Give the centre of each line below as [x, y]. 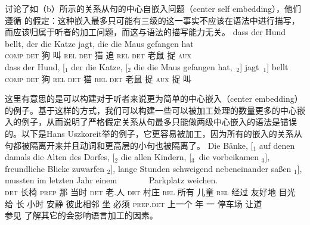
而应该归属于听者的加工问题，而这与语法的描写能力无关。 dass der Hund [145, 32]
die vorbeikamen [229, 157]
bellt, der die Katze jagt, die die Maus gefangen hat [99, 43]
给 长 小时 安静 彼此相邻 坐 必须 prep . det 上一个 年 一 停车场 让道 [134, 203]
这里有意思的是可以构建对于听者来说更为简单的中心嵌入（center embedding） [154, 99]
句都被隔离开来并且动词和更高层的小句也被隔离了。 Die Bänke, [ [129, 145]
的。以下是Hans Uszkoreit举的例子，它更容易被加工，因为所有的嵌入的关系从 [154, 133]
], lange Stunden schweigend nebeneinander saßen [201, 168]
